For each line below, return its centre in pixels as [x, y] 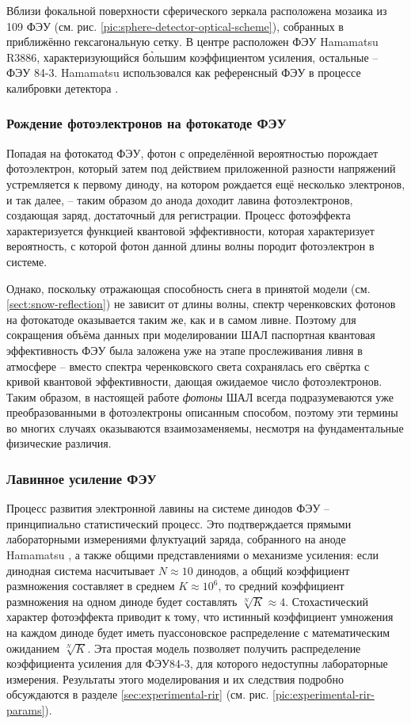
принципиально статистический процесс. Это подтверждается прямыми [179, 523]
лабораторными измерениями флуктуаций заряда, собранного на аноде [176, 539]
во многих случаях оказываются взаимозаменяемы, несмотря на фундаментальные [205, 427]
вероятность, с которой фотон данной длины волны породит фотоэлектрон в [190, 246]
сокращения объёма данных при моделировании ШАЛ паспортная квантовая [191, 335]
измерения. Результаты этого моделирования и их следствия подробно [175, 678]
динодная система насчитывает [81, 570]
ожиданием [33, 648]
